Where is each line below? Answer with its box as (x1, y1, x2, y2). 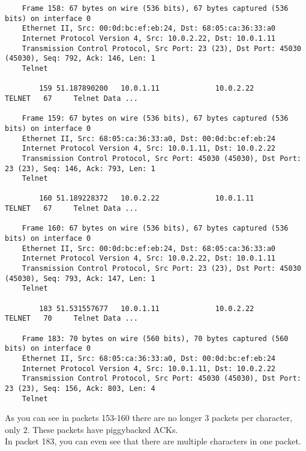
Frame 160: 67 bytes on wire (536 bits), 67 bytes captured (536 (22, 224, 289, 233)
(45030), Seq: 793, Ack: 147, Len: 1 (5, 274, 155, 283)
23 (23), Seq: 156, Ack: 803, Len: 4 (5, 384, 155, 393)
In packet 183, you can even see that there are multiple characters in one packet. (5, 435, 301, 447)
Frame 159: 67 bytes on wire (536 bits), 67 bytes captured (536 (22, 114, 289, 123)
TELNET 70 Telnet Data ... (5, 314, 138, 323)
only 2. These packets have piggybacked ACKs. (5, 423, 178, 435)
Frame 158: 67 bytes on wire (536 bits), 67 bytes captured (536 (22, 4, 289, 13)
